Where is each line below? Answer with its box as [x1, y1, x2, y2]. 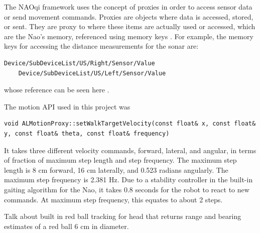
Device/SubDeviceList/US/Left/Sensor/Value [18, 69, 166, 77]
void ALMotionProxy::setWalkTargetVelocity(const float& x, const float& [4, 120, 256, 128]
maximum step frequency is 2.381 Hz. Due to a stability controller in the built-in [4, 174, 253, 185]
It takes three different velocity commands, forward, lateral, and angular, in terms [4, 145, 256, 155]
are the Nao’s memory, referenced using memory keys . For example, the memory [4, 31, 253, 41]
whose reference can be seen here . [4, 84, 109, 95]
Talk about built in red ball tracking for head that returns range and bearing [4, 211, 241, 221]
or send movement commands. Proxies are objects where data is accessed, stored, [4, 11, 253, 22]
